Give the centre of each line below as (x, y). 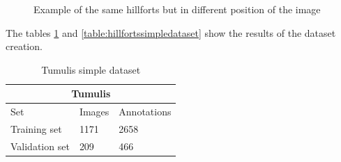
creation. (24, 46)
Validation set (40, 146)
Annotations (145, 112)
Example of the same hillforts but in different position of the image (177, 9)
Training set (36, 129)
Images (94, 112)
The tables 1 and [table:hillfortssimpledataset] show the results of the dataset (171, 32)
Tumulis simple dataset (91, 69)
